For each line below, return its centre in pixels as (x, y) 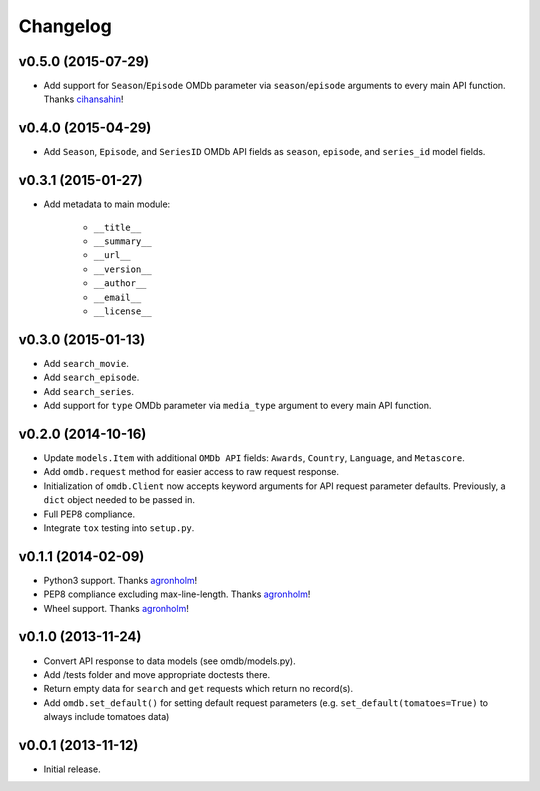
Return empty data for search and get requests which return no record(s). (198, 689)
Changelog (65, 26)
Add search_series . (89, 391)
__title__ (117, 227)
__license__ (122, 311)
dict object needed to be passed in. (119, 500)
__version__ (122, 269)
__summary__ (122, 241)
